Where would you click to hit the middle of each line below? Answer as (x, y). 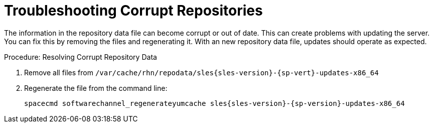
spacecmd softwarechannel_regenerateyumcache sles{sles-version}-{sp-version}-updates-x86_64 (214, 103)
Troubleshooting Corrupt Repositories (133, 11)
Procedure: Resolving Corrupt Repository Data (81, 57)
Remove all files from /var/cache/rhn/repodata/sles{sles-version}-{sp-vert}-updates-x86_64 (201, 72)
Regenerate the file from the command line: (96, 88)
